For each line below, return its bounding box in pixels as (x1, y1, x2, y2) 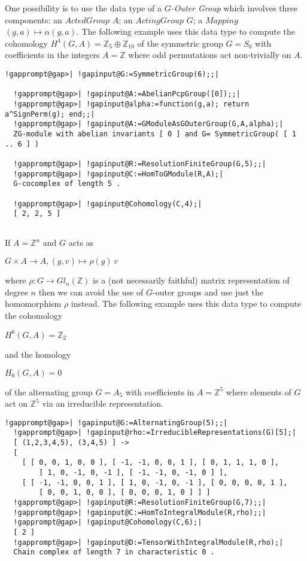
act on (5, 397, 28, 410)
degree (5, 285, 28, 298)
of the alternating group (5, 385, 93, 398)
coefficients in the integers (5, 48, 100, 61)
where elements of (226, 385, 291, 398)
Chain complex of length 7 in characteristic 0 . (13, 548, 215, 557)
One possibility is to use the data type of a (5, 2, 162, 14)
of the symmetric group (137, 36, 223, 49)
